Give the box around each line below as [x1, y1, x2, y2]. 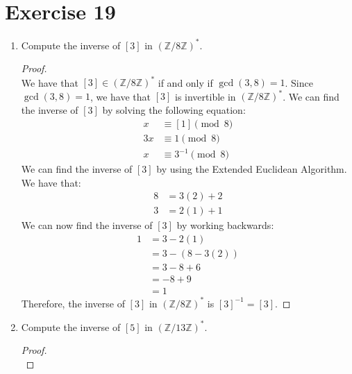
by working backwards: [176, 218, 274, 232]
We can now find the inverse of [21, 218, 153, 232]
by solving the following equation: [102, 103, 246, 117]
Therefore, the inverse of [21, 296, 125, 310]
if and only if [158, 75, 213, 90]
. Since [285, 75, 313, 90]
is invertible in [174, 89, 236, 103]
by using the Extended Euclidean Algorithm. [156, 162, 347, 176]
